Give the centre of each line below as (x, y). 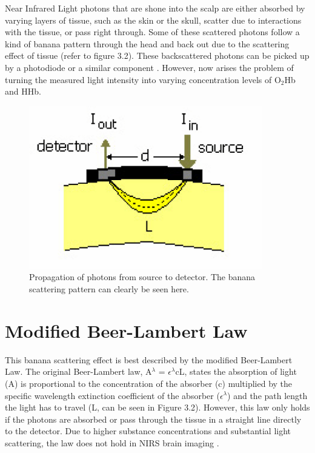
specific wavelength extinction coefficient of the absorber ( (112, 395)
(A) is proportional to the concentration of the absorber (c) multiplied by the (149, 383)
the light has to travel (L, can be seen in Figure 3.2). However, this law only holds (157, 407)
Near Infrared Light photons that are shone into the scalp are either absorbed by (155, 8)
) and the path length (267, 395)
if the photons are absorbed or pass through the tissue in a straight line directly (153, 419)
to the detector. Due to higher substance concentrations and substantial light (148, 431)
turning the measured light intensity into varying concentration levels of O (143, 79)
